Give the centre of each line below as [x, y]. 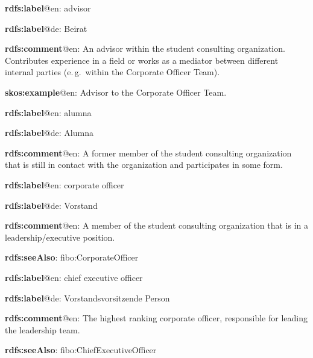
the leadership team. [43, 329]
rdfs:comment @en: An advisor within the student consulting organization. [145, 48]
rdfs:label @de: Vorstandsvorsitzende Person [87, 298]
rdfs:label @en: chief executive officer [74, 277]
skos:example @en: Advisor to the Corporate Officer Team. [116, 92]
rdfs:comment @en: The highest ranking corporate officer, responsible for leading [156, 318]
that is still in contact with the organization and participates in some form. [144, 165]
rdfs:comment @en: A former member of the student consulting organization [148, 153]
